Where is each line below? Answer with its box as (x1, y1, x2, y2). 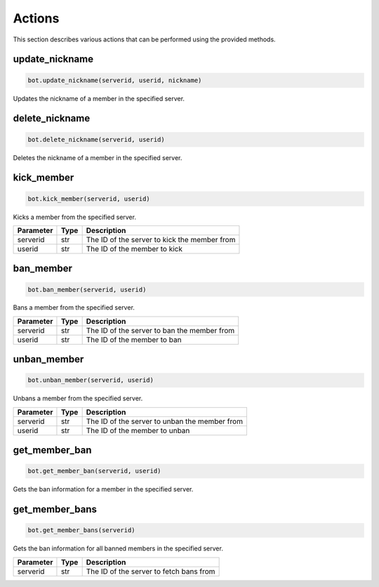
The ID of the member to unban (86, 426, 190, 435)
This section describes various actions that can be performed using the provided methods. (13, 35, 277, 44)
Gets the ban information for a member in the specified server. (13, 485, 194, 494)
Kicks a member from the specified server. (13, 213, 137, 221)
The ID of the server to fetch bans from (86, 566, 215, 576)
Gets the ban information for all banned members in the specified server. (13, 544, 224, 553)
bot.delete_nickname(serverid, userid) (27, 136, 165, 143)
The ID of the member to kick (86, 244, 182, 253)
